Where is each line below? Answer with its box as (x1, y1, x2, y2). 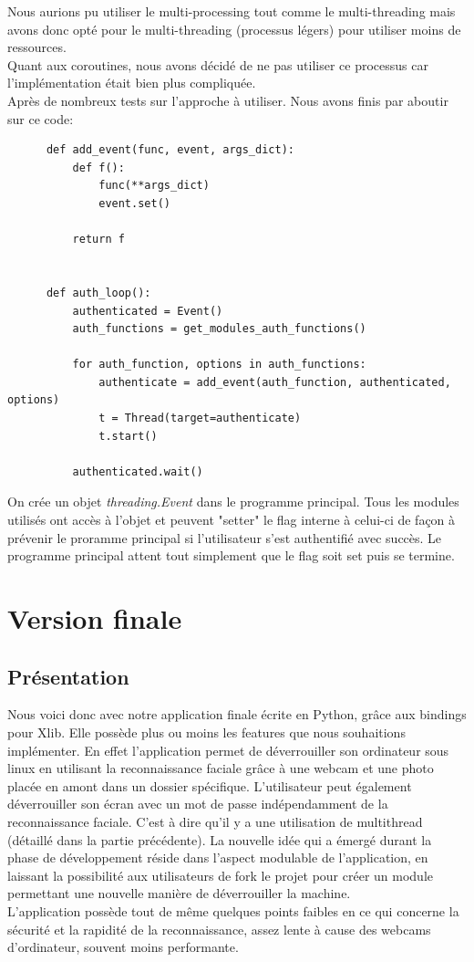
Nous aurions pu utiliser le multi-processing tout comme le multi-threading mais (7, 2, 456, 20)
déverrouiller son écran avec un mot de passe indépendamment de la (7, 794, 388, 813)
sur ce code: (7, 109, 74, 128)
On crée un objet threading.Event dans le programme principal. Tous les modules (7, 492, 459, 511)
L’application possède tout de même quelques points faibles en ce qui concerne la (7, 901, 459, 920)
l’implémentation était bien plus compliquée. (7, 73, 256, 92)
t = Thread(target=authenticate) (98, 412, 302, 425)
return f (72, 233, 125, 246)
